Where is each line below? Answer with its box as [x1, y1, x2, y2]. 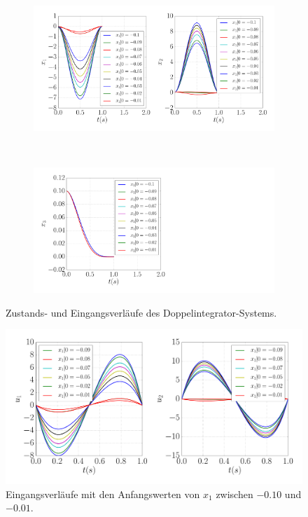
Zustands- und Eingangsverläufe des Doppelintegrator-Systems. [6, 305, 277, 319]
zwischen [216, 486, 253, 501]
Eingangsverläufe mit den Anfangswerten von [6, 486, 200, 501]
